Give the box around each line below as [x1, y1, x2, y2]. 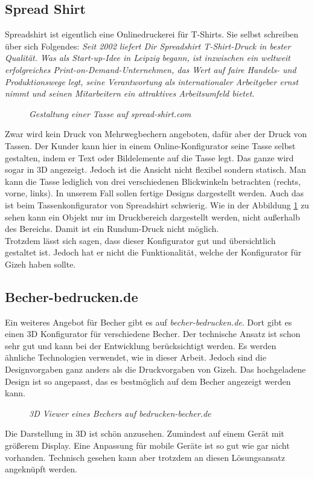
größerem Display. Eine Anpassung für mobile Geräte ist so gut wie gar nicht [5, 439, 290, 452]
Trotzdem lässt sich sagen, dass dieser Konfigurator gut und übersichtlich [5, 234, 276, 246]
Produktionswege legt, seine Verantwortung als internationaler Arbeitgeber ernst [5, 75, 298, 88]
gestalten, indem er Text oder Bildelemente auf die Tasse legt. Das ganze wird [5, 151, 294, 164]
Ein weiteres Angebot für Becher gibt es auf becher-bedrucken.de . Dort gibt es [5, 315, 292, 328]
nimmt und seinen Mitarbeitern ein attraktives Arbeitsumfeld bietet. [5, 87, 255, 100]
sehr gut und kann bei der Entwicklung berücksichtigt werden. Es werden [5, 339, 277, 352]
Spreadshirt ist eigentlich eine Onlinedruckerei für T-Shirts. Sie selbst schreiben [5, 28, 299, 40]
